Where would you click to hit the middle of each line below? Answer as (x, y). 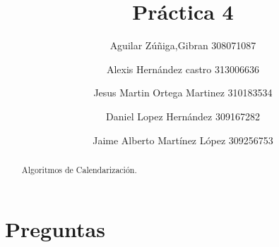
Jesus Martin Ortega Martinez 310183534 (183, 93)
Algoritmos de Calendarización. (79, 169)
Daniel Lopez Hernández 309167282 (183, 116)
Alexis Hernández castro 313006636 (183, 69)
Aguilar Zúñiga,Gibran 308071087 (183, 45)
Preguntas (55, 228)
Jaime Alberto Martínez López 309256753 (183, 140)
